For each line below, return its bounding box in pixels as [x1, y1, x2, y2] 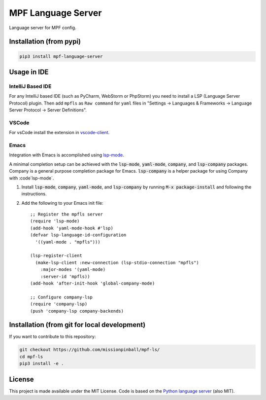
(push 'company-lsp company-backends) [30, 308, 124, 314]
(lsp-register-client [30, 253, 82, 258]
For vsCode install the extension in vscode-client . [9, 130, 110, 136]
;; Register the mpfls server [30, 212, 103, 217]
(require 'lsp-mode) [30, 218, 80, 224]
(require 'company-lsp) [30, 301, 88, 307]
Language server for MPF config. [9, 25, 76, 31]
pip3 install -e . [19, 361, 64, 366]
